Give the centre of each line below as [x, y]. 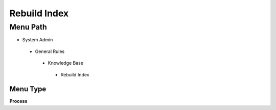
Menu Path [28, 27]
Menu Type [28, 89]
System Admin [38, 40]
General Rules [50, 51]
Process [18, 101]
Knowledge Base [66, 63]
